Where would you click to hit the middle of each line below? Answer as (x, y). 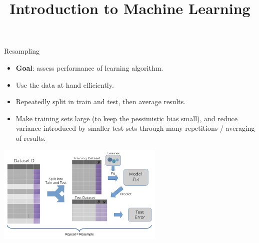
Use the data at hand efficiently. (65, 84)
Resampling (22, 51)
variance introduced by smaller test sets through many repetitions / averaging (135, 128)
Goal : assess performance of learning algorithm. (89, 67)
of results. (31, 138)
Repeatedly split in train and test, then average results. (101, 101)
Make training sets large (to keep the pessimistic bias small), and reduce (126, 118)
